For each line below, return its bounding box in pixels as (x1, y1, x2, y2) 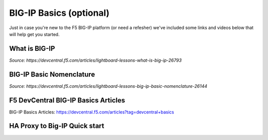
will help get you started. (9, 31, 60, 37)
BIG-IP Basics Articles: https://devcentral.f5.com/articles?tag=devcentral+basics (9, 109, 174, 115)
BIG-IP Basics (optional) (9, 7, 110, 18)
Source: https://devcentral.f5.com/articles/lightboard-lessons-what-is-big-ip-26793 (9, 57, 182, 63)
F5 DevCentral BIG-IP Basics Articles (9, 96, 125, 105)
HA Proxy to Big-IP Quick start (9, 122, 104, 130)
